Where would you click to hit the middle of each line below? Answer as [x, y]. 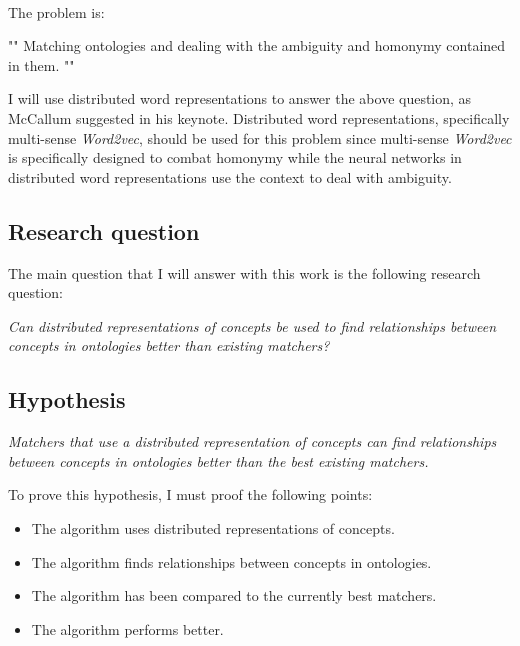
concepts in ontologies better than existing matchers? [169, 345]
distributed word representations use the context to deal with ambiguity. [230, 176]
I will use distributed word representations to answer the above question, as [240, 98]
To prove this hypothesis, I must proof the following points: [190, 494]
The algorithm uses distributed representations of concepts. [213, 527]
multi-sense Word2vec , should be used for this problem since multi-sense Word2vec [260, 137]
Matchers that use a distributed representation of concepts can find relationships [252, 441]
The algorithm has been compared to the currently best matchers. [234, 595]
